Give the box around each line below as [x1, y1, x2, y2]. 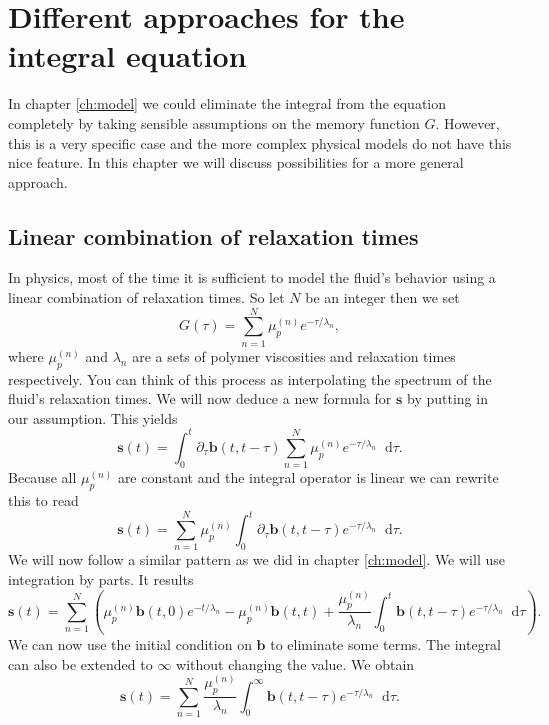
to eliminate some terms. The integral [270, 634, 502, 655]
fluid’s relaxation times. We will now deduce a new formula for [8, 388, 392, 409]
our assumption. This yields [8, 407, 178, 428]
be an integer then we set [305, 287, 460, 308]
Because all [8, 467, 77, 488]
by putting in [407, 388, 488, 409]
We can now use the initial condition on [8, 634, 252, 655]
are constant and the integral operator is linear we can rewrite [117, 467, 499, 488]
